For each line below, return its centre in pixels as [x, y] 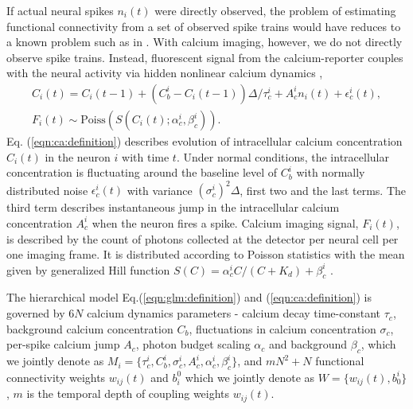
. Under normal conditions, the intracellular [282, 156]
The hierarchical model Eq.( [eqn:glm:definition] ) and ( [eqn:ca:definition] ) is [189, 297]
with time [146, 156]
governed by [36, 313]
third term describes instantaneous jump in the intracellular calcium [173, 207]
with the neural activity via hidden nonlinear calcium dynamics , [165, 73]
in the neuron [78, 156]
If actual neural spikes [60, 10]
